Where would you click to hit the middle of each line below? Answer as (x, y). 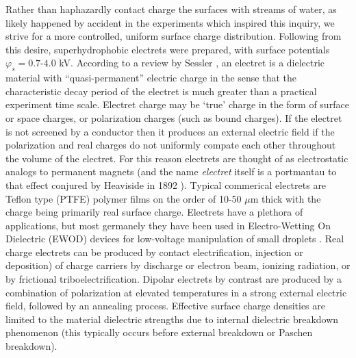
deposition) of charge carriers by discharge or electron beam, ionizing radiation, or (178, 265)
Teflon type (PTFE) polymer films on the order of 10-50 (124, 198)
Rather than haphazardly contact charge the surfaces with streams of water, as (171, 9)
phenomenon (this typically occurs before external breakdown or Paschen (159, 332)
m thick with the (285, 198)
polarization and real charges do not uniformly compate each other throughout (171, 145)
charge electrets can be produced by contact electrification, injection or (154, 252)
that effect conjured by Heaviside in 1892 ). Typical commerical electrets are (166, 184)
